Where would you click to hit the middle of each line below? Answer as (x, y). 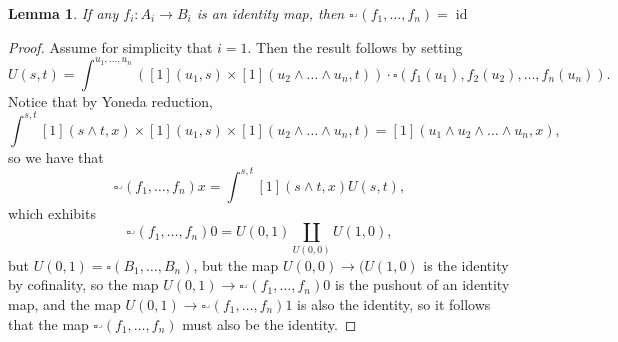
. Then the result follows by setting (355, 46)
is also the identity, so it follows (394, 303)
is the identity (466, 264)
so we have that (56, 156)
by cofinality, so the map (83, 284)
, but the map (236, 264)
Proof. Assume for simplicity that (110, 46)
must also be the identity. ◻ (269, 323)
